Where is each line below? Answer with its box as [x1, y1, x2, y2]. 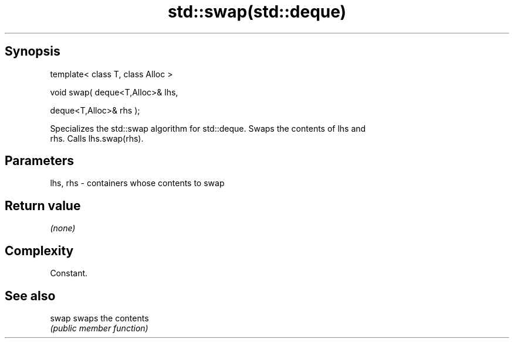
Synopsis [5, 44, 60, 59]
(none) [50, 223, 76, 234]
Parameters [5, 153, 74, 169]
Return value [5, 198, 81, 213]
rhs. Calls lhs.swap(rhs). [50, 133, 144, 143]
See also [5, 288, 56, 303]
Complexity [5, 243, 74, 258]
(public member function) [50, 323, 148, 333]
